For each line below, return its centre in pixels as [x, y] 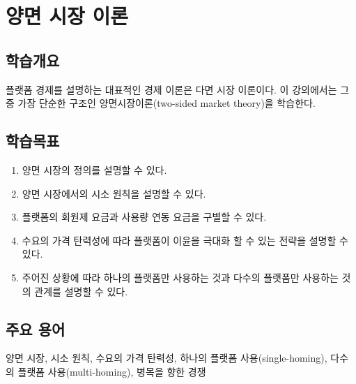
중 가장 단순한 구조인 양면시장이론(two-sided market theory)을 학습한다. [161, 103]
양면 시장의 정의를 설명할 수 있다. [94, 169]
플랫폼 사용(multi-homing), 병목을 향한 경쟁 [112, 371]
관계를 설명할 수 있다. [81, 291]
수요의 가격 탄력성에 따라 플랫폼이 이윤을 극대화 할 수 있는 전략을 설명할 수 [185, 240]
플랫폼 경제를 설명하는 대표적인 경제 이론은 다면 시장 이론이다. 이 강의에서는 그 [178, 89]
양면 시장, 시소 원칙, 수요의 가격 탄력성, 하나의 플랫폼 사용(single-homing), [167, 358]
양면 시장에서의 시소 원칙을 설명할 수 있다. [114, 193]
